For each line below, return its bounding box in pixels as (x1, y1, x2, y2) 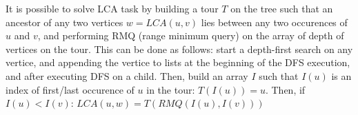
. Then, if (265, 82, 306, 96)
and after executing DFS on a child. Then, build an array (6, 68, 248, 83)
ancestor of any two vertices (6, 14, 123, 29)
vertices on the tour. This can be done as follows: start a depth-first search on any (6, 41, 353, 56)
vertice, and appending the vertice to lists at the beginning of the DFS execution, (6, 55, 350, 70)
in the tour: (146, 82, 195, 96)
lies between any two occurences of (201, 14, 348, 29)
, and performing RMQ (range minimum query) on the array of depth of (37, 28, 344, 43)
